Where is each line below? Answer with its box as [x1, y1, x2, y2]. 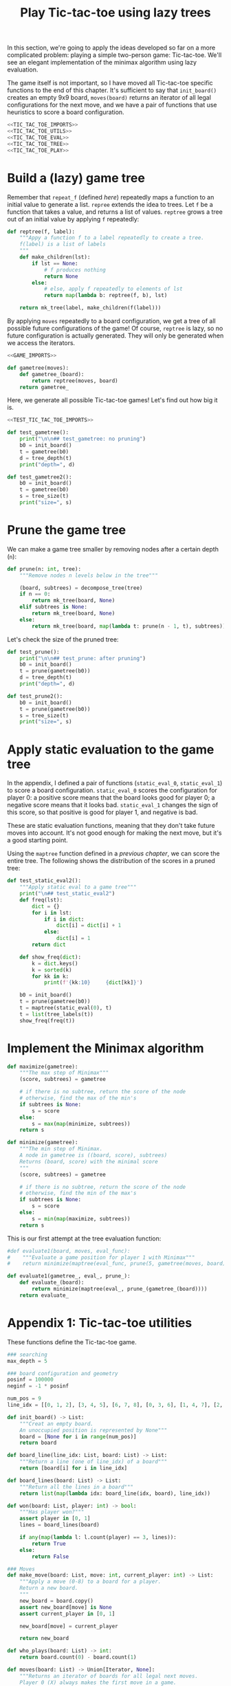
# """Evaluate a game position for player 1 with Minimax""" [7, 1253, 195, 1261]
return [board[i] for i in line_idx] [19, 1465, 128, 1471]
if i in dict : [43, 916, 85, 923]
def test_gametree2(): [7, 473, 72, 481]
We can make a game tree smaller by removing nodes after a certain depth [7, 545, 219, 553]
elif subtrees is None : [19, 604, 88, 611]
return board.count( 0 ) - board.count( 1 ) [19, 1654, 137, 1661]
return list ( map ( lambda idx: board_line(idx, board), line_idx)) [19, 1490, 211, 1497]
